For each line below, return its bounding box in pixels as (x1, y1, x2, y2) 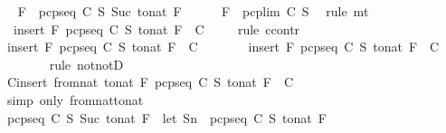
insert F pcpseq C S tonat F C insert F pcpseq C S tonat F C (6, 37, 440, 56)
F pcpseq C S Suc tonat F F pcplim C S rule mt (17, 2, 369, 20)
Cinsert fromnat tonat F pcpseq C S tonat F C (6, 72, 294, 91)
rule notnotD (49, 54, 124, 73)
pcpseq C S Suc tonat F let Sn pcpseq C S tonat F (6, 108, 327, 127)
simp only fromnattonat (6, 90, 144, 109)
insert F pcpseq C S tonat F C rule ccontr (13, 19, 300, 38)
